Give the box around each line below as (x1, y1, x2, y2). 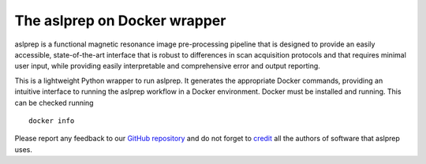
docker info (28, 116, 75, 125)
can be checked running (14, 98, 94, 107)
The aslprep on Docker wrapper (14, 12, 226, 29)
